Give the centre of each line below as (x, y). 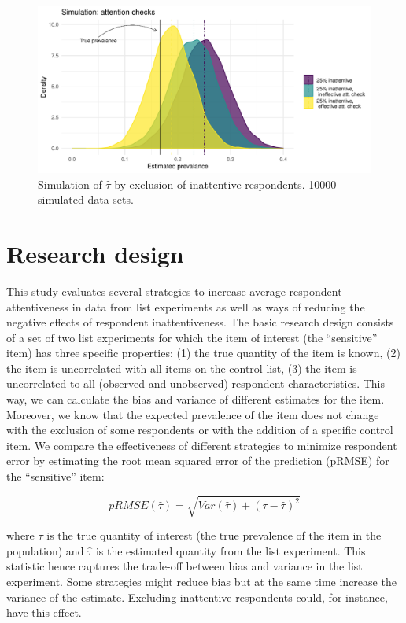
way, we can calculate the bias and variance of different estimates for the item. (196, 399)
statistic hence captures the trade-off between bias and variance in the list (185, 566)
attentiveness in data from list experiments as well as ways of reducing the (186, 306)
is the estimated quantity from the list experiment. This (231, 550)
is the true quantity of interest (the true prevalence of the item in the (214, 535)
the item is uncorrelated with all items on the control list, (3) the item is (182, 368)
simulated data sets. (86, 199)
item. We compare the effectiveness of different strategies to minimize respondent (202, 445)
